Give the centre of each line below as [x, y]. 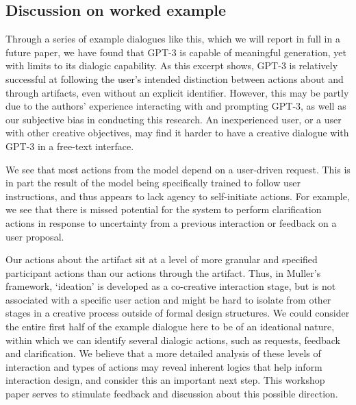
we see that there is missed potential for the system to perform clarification [164, 209]
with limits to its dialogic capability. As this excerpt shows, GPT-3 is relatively [172, 65]
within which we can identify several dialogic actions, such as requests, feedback [173, 340]
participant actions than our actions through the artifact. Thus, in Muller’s [163, 272]
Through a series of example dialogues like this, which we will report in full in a [173, 39]
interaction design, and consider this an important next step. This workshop [165, 380]
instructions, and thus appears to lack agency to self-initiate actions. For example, [178, 196]
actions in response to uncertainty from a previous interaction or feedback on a [171, 222]
